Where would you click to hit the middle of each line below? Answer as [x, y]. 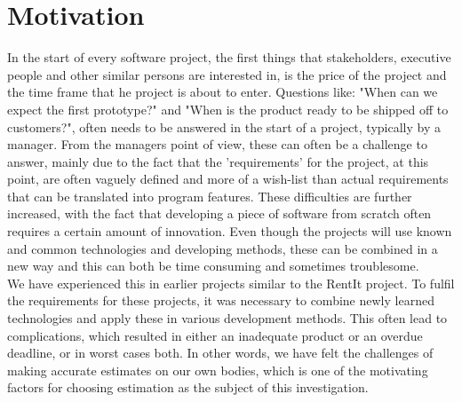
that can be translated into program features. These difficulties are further [210, 196]
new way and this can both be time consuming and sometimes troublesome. [213, 266]
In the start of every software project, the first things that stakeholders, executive [229, 57]
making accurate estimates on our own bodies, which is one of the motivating [218, 370]
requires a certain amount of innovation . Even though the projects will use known [230, 231]
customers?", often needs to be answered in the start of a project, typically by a [224, 126]
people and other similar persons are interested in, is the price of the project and [227, 74]
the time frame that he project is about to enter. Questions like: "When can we [223, 92]
